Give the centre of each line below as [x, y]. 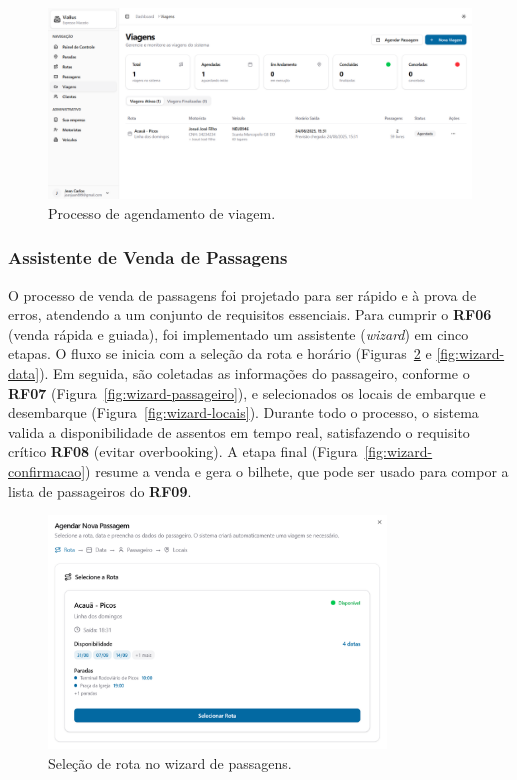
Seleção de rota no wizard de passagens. [170, 762]
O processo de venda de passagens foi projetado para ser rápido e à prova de [242, 294]
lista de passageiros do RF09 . [100, 490]
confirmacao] [47, 471]
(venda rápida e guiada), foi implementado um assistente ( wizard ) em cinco [238, 333]
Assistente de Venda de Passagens [148, 257]
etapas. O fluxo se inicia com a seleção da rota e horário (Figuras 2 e [220, 353]
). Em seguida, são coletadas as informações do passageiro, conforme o [254, 373]
